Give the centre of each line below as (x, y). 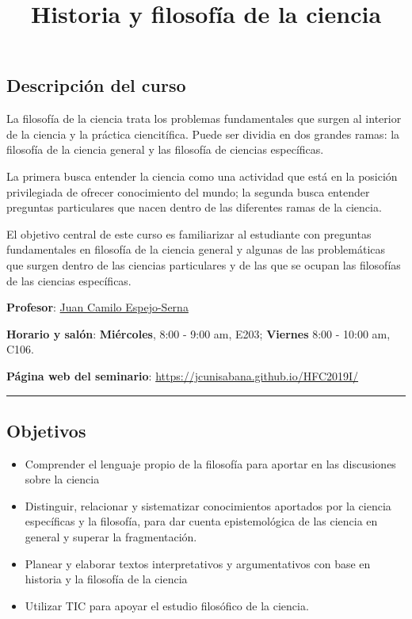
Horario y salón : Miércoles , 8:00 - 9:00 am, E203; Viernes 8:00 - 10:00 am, (198, 333)
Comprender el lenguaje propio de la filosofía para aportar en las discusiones (210, 463)
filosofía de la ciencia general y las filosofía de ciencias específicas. (165, 149)
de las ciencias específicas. (69, 280)
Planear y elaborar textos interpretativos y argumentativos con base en (198, 563)
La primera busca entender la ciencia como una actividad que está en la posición (202, 176)
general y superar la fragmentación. (111, 537)
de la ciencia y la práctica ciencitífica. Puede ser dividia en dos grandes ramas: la (203, 134)
